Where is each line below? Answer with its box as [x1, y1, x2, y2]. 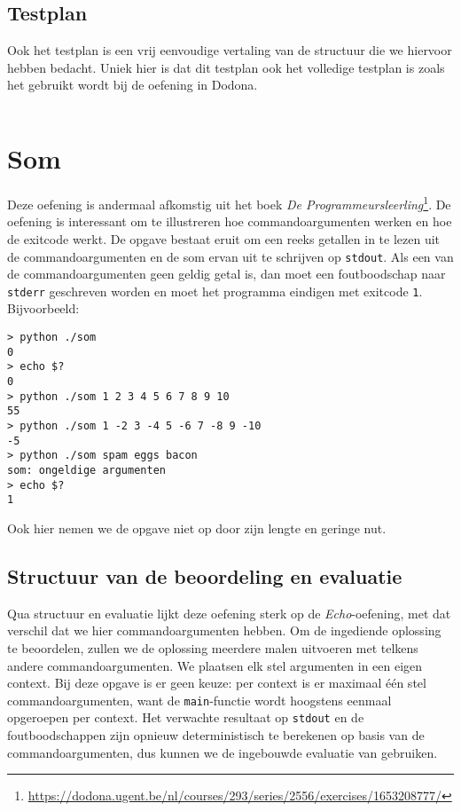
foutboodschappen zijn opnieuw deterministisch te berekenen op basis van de [7, 726, 425, 744]
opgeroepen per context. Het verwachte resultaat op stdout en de [7, 708, 364, 727]
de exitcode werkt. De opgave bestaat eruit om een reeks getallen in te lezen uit [7, 229, 441, 248]
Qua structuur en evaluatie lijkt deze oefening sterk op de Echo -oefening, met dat [7, 603, 451, 622]
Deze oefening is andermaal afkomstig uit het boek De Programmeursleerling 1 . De [7, 193, 451, 213]
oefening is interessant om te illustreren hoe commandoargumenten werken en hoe [7, 212, 452, 231]
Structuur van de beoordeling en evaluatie [7, 562, 402, 589]
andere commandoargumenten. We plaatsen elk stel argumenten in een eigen [7, 656, 423, 674]
